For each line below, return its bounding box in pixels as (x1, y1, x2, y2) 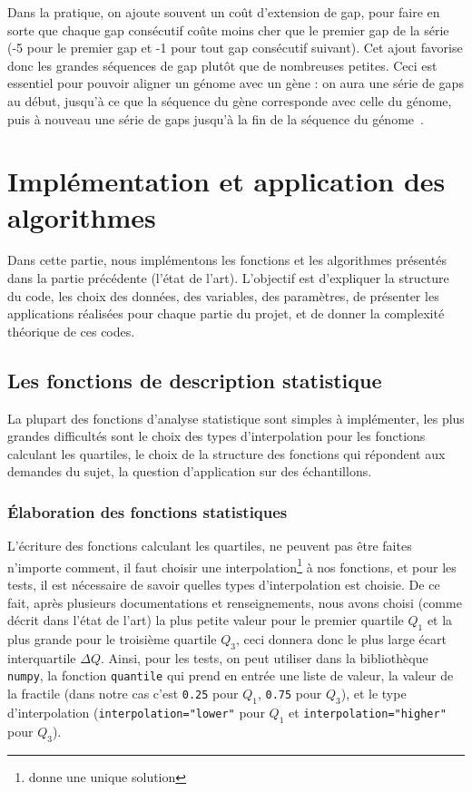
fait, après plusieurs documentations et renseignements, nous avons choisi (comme (7, 592, 462, 611)
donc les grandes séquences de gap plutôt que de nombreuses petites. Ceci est (7, 55, 438, 74)
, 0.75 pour (257, 684, 322, 703)
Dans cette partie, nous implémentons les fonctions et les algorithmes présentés (7, 250, 447, 269)
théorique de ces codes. (7, 321, 135, 340)
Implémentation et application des (7, 162, 446, 200)
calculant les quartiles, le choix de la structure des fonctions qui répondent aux (7, 444, 446, 463)
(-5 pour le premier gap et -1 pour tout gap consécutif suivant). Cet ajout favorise (7, 38, 463, 57)
